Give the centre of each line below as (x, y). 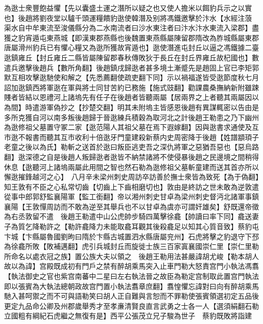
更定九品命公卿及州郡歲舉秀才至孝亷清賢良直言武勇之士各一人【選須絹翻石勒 (131, 305)
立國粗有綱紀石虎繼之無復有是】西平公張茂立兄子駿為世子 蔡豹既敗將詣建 (128, 316)
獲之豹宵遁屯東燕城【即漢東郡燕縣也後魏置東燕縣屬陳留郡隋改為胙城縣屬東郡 (131, 37)
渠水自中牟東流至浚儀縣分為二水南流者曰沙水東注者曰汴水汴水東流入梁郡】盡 (131, 28)
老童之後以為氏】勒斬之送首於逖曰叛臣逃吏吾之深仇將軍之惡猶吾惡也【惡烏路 (131, 147)
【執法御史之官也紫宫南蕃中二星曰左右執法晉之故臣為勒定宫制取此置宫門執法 (131, 276)
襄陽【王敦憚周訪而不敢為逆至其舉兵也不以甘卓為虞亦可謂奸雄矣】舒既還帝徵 (131, 206)
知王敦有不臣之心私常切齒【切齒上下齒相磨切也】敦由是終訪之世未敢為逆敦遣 (131, 186)
